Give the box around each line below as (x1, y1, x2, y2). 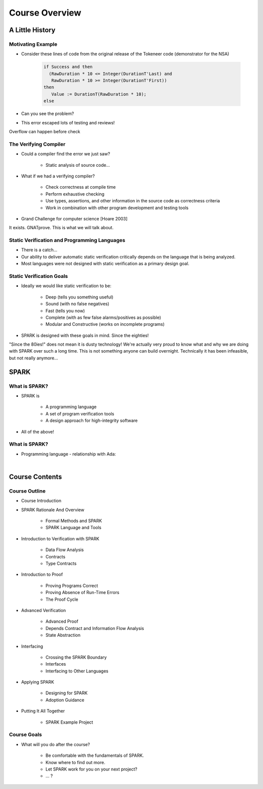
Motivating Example (9, 40, 57, 47)
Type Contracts (45, 561, 77, 566)
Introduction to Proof (21, 572, 63, 577)
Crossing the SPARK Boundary (45, 654, 107, 660)
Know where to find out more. (45, 759, 106, 765)
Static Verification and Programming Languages (9, 237, 126, 244)
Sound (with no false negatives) (45, 301, 110, 307)
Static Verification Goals (9, 273, 68, 279)
